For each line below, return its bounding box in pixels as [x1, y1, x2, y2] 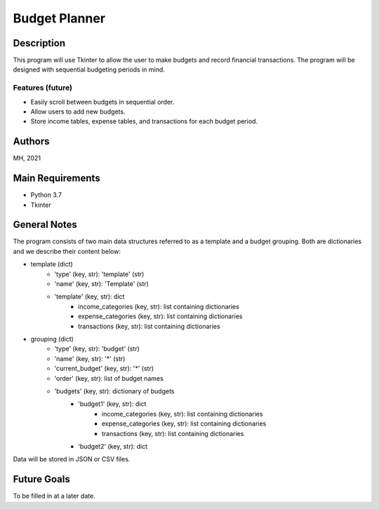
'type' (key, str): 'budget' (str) [54, 344, 140, 353]
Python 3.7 [30, 191, 62, 199]
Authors [13, 135, 50, 147]
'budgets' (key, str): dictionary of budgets [54, 386, 175, 395]
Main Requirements [13, 172, 101, 184]
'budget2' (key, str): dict [78, 442, 148, 450]
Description [13, 37, 66, 49]
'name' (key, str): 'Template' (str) [54, 280, 149, 288]
